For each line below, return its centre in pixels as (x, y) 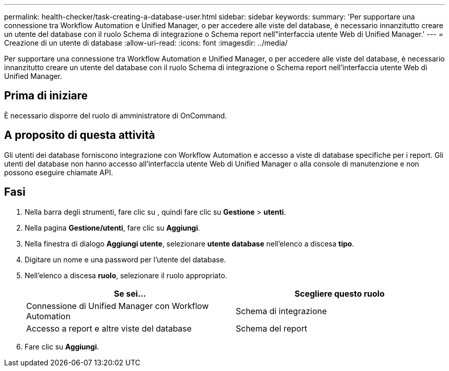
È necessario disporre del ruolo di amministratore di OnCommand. (116, 115)
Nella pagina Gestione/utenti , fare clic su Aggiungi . (113, 228)
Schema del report (272, 328)
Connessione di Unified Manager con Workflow (118, 306)
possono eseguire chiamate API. (59, 172)
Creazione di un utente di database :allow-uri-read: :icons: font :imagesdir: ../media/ (146, 43)
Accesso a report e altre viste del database (109, 328)
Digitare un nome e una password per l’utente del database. (125, 259)
